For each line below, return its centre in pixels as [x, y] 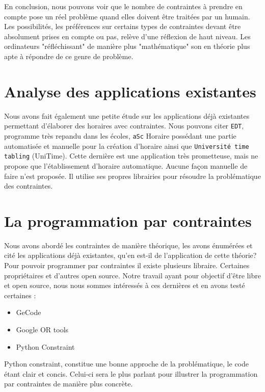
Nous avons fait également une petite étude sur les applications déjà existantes [127, 115]
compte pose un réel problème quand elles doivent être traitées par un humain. [127, 16]
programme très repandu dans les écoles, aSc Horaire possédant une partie [120, 135]
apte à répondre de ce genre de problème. [69, 56]
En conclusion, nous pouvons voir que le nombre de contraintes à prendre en [123, 6]
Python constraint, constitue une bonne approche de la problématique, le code [127, 364]
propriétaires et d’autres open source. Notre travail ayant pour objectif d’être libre [132, 275]
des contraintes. [29, 186]
